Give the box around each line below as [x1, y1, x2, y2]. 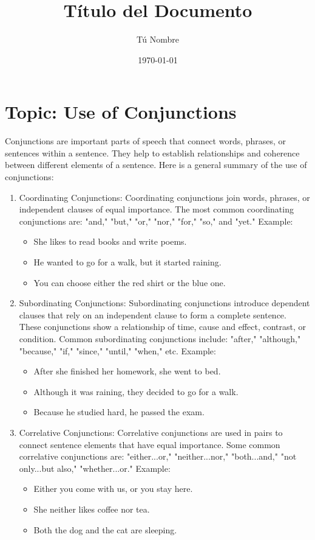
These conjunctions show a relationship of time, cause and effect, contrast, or [19, 320, 307, 333]
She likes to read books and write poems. [33, 235, 187, 248]
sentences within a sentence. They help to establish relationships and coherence [5, 146, 300, 159]
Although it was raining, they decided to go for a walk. [33, 385, 239, 398]
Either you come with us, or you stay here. [33, 482, 193, 495]
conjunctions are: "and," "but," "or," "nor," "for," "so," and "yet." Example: [19, 214, 293, 227]
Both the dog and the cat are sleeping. [33, 523, 177, 536]
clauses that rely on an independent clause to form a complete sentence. [19, 308, 286, 321]
